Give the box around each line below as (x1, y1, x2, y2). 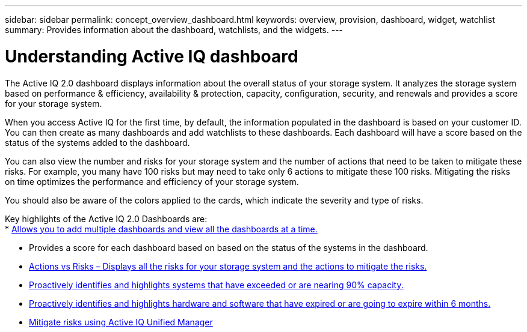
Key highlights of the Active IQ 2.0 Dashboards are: (5, 213, 208, 224)
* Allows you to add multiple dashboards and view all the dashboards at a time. (5, 223, 318, 234)
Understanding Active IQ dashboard (5, 46, 298, 67)
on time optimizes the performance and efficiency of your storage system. (5, 176, 299, 187)
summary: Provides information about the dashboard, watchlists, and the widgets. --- (5, 25, 343, 35)
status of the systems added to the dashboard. (5, 137, 190, 148)
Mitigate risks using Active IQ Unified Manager (29, 316, 213, 327)
